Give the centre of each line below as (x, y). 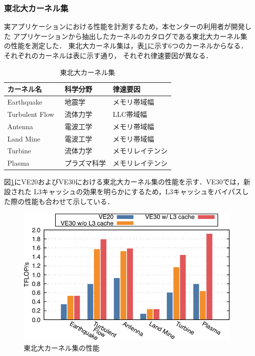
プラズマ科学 (85, 163)
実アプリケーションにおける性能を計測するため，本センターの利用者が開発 (125, 26)
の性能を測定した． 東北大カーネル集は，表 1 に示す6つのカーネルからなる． (126, 46)
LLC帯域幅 (130, 114)
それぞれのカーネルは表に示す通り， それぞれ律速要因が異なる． (108, 55)
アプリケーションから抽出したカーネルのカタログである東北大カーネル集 (130, 36)
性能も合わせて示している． (69, 201)
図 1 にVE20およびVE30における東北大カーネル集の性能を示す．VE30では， (124, 182)
